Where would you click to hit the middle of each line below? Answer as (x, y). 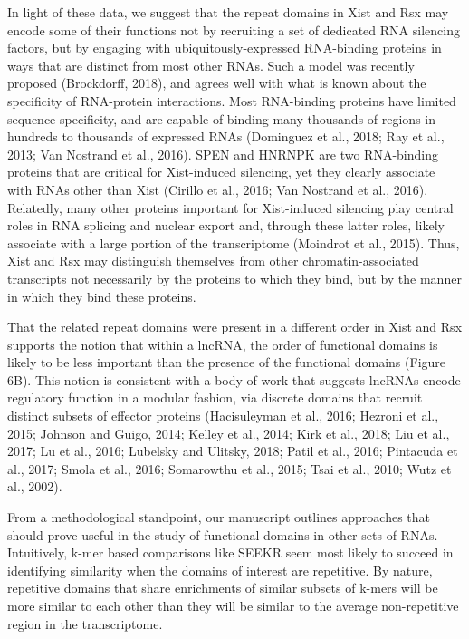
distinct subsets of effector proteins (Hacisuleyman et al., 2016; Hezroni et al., (223, 416)
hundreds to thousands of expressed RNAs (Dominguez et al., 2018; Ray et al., (226, 136)
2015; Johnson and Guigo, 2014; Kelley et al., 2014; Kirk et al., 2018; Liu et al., (229, 433)
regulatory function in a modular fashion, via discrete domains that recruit (215, 397)
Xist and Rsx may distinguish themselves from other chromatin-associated (213, 261)
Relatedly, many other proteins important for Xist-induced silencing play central (230, 207)
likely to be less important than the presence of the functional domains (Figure (227, 362)
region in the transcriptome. (85, 623)
